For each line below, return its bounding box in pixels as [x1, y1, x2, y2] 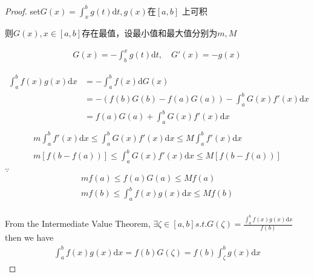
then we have [5, 231, 54, 244]
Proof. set [5, 4, 41, 17]
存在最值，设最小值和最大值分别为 [82, 27, 218, 39]
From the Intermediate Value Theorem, [5, 217, 151, 230]
